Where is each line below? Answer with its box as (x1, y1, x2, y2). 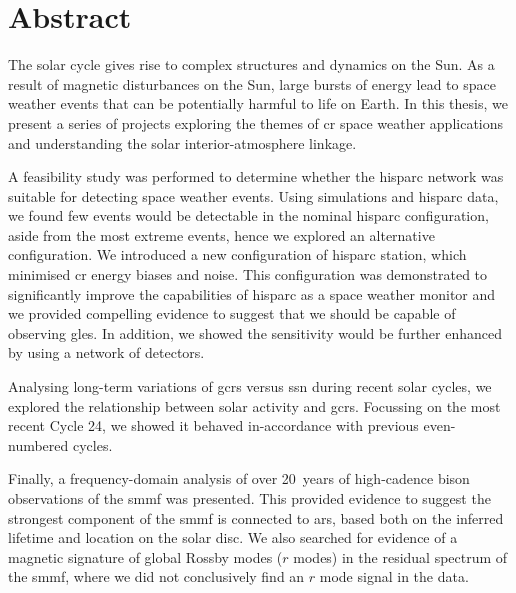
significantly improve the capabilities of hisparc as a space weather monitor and (8, 283, 496, 304)
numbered (8, 434, 69, 455)
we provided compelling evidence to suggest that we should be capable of (8, 303, 456, 324)
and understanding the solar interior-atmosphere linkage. (8, 132, 357, 153)
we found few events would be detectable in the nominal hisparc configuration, (8, 205, 489, 226)
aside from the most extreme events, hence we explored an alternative (8, 224, 435, 245)
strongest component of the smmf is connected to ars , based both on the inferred (8, 507, 504, 528)
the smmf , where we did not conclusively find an (8, 566, 305, 587)
